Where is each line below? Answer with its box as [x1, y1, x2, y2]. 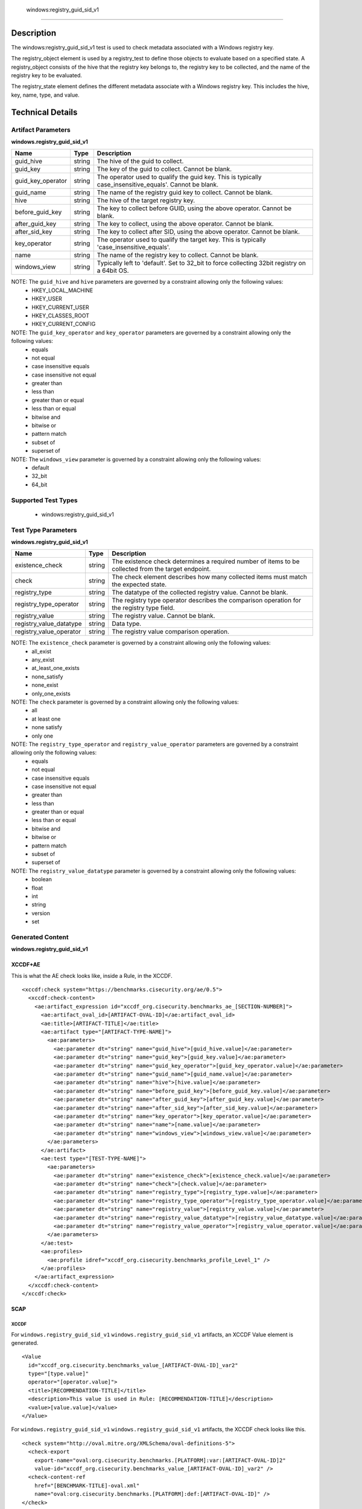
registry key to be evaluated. [11, 72, 83, 79]
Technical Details [11, 107, 78, 117]
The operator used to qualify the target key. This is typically [97, 235, 267, 244]
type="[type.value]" [28, 1370, 89, 1377]
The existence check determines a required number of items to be [112, 557, 300, 566]
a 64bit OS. [97, 266, 129, 275]
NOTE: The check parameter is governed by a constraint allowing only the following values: [11, 698, 240, 706]
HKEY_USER [31, 295, 63, 302]
